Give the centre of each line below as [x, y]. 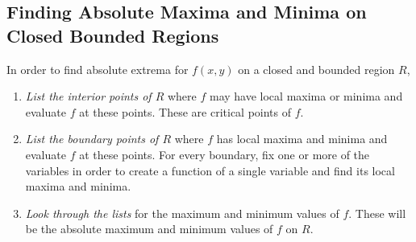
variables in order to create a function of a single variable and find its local [210, 170]
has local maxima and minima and [302, 139]
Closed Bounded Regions [113, 35]
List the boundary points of [92, 139]
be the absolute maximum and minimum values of [149, 229]
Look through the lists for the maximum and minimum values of [182, 213]
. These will [377, 213]
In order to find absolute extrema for [98, 69]
